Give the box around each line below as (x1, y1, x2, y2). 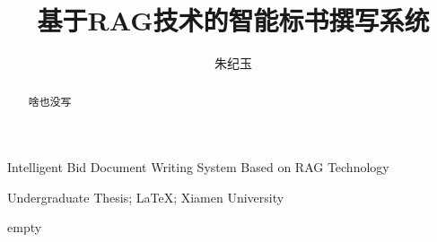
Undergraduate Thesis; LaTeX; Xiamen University (7, 187, 284, 206)
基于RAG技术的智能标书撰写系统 (37, 2, 430, 39)
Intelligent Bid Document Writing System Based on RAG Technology (7, 158, 389, 177)
